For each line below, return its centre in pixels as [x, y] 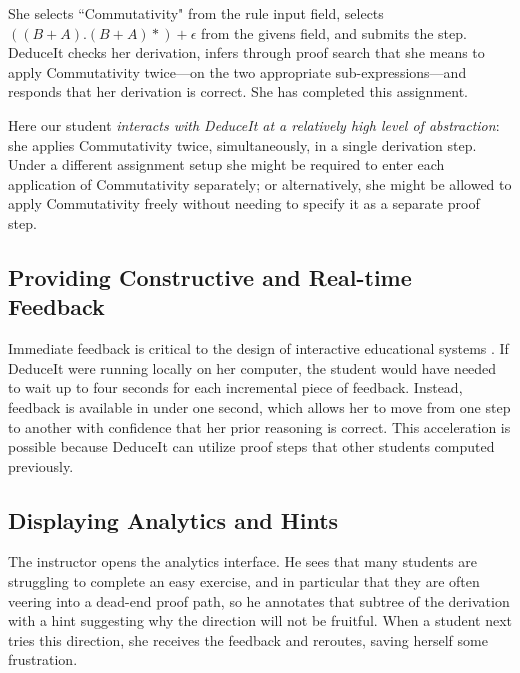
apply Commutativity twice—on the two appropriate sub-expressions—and [237, 71]
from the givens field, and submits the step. [333, 32]
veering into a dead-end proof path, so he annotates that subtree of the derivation [259, 600]
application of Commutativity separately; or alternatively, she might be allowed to [260, 183]
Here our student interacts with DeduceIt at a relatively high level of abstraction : [254, 124]
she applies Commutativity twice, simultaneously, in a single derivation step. [242, 144]
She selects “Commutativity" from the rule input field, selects [196, 13]
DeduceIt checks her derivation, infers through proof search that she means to [246, 52]
